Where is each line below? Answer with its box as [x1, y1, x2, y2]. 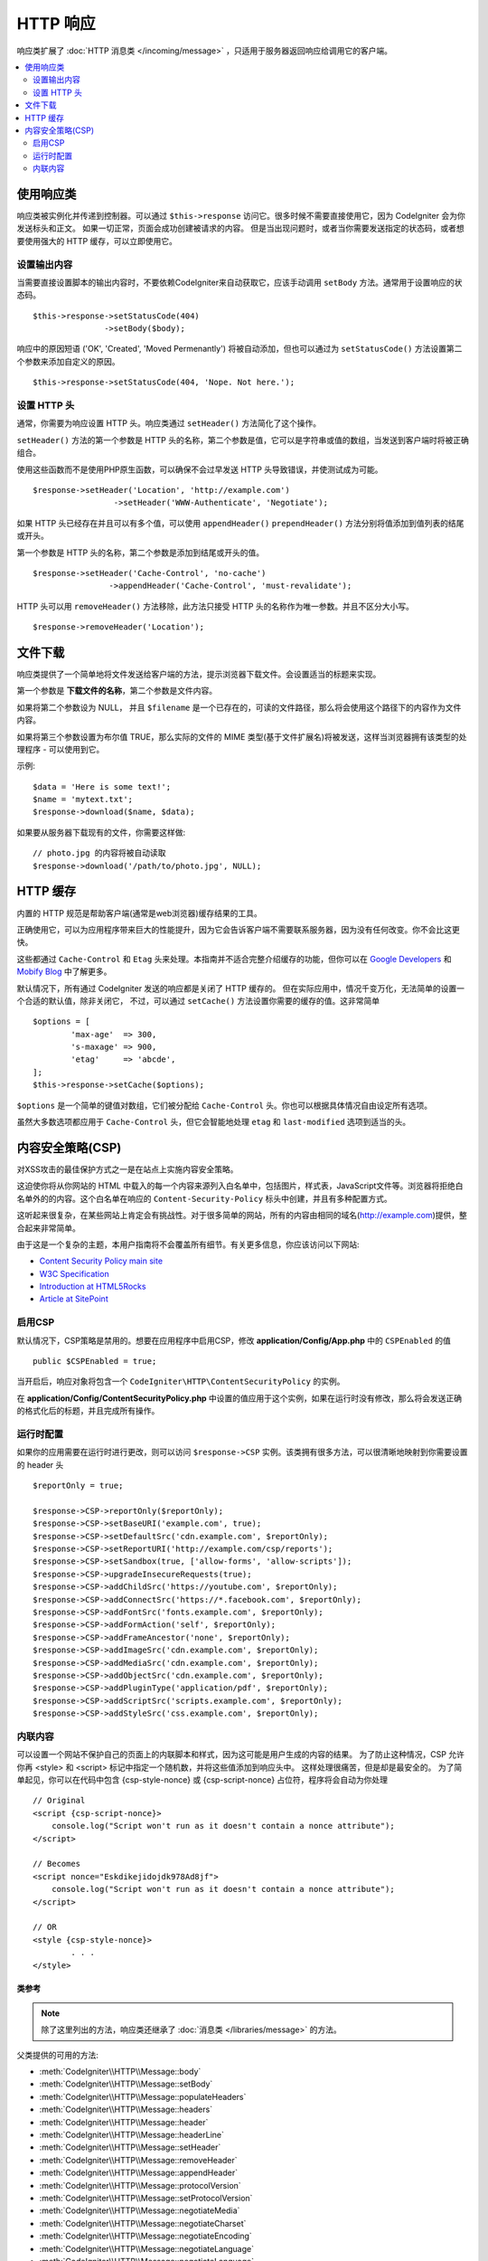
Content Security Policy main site [39, 1255, 163, 1266]
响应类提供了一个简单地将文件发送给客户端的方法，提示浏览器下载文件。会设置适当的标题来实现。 [16, 668, 381, 679]
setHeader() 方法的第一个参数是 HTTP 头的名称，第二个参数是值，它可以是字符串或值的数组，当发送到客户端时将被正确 [16, 434, 469, 445]
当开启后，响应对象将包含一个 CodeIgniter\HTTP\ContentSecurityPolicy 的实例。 [16, 1376, 345, 1387]
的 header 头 [16, 1459, 64, 1470]
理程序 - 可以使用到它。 [16, 743, 105, 754]
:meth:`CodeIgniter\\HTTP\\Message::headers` [39, 2104, 212, 2115]
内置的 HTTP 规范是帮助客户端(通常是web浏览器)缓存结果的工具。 [16, 907, 262, 918]
